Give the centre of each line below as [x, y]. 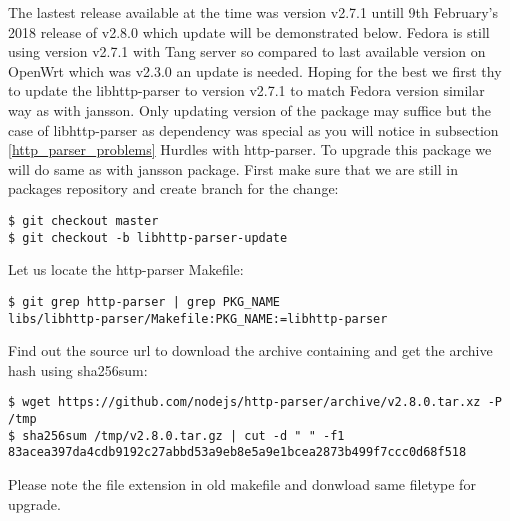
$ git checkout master [83, 220]
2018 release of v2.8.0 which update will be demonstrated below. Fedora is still [249, 31]
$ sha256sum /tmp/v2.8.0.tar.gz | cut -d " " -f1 [176, 435]
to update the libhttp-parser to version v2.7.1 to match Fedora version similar [246, 90]
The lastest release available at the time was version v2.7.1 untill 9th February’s [253, 12]
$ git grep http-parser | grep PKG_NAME [144, 301]
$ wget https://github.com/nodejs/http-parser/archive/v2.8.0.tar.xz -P [255, 402]
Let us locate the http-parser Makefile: [126, 269]
